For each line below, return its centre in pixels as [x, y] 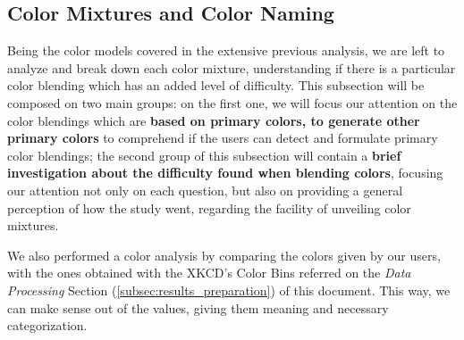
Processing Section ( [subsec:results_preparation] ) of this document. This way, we [229, 290]
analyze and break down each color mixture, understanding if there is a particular [232, 67]
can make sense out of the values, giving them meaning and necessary [198, 307]
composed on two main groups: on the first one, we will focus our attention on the [232, 102]
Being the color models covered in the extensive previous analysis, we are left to [226, 50]
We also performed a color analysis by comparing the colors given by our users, [224, 255]
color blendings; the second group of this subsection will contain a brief [204, 155]
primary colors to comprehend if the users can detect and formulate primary [223, 138]
